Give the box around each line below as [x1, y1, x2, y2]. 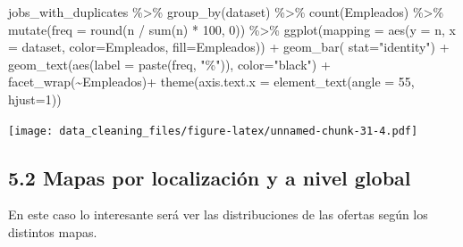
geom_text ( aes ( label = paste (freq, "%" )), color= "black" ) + [8, 54, 331, 73]
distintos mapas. [8, 223, 97, 242]
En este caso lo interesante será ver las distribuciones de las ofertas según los [8, 205, 428, 224]
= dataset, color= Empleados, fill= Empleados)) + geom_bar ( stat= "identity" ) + [8, 37, 450, 56]
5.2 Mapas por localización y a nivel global [8, 163, 411, 191]
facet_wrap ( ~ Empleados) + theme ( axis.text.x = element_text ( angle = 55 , [8, 72, 415, 91]
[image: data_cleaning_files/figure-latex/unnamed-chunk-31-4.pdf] [8, 124, 418, 137]
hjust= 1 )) [8, 89, 62, 108]
